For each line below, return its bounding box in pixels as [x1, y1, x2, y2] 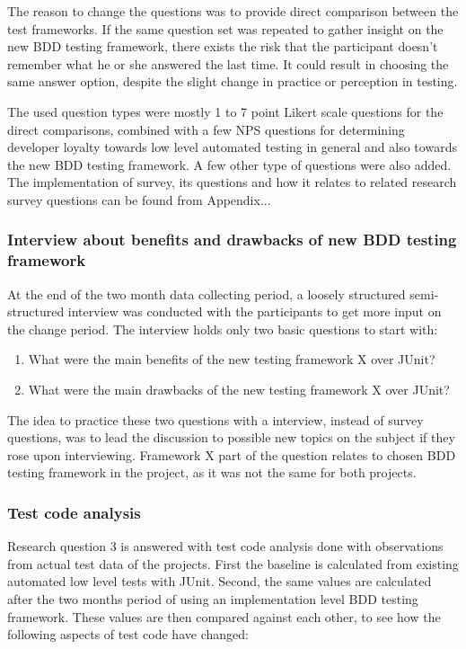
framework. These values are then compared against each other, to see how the [7, 607, 441, 626]
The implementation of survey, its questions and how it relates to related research [7, 173, 457, 191]
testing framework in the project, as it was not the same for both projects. [7, 463, 417, 482]
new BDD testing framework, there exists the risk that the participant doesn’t [7, 37, 438, 56]
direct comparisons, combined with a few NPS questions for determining [7, 120, 405, 138]
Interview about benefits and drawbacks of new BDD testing [7, 228, 457, 251]
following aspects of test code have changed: [7, 625, 249, 644]
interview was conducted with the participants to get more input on [67, 302, 442, 321]
